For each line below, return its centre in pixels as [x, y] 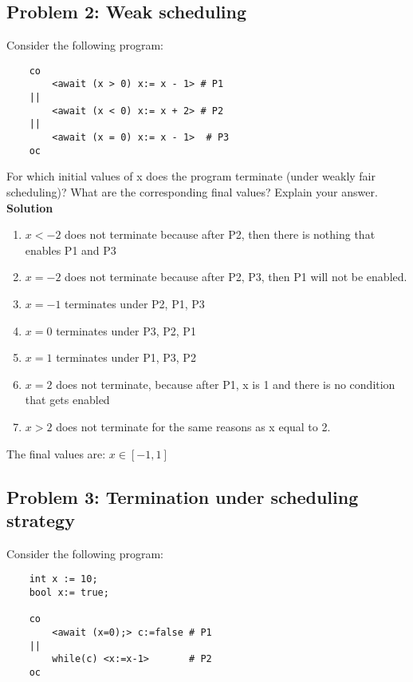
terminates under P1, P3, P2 [126, 357]
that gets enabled [67, 400]
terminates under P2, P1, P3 [135, 303]
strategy [41, 519]
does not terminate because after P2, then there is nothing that [220, 234]
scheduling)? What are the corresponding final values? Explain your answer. [192, 191]
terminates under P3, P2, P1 [126, 330]
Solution [30, 207]
